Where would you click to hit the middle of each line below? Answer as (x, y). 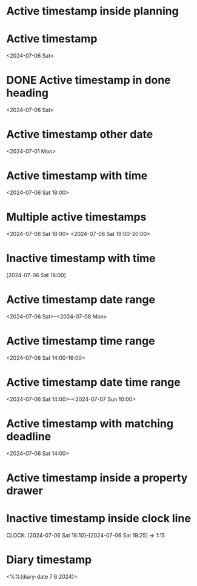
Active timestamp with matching (90, 423)
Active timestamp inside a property (97, 478)
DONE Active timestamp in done (88, 80)
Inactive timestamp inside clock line (98, 518)
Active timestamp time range (81, 341)
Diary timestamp (49, 560)
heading (28, 93)
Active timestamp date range (81, 300)
